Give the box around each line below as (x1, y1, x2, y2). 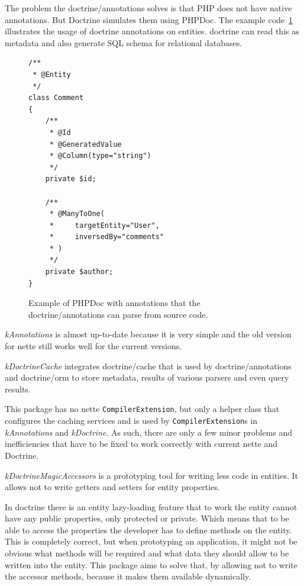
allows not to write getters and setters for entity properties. (5, 481, 220, 493)
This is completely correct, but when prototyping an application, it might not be (5, 535, 297, 548)
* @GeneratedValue (49, 140, 122, 149)
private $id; (45, 175, 96, 183)
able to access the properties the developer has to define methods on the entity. (5, 523, 292, 536)
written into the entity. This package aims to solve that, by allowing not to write (5, 558, 297, 571)
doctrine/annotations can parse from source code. (28, 308, 208, 320)
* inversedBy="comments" (49, 233, 164, 242)
